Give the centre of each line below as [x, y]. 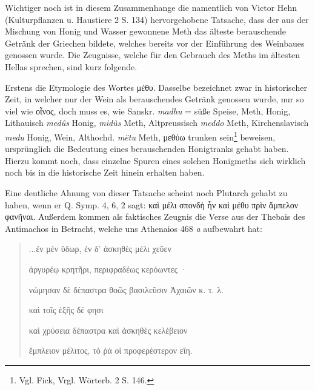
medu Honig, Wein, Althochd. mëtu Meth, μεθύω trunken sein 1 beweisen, [140, 136]
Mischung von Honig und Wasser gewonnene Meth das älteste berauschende [146, 31]
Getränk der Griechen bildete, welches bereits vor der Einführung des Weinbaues [155, 43]
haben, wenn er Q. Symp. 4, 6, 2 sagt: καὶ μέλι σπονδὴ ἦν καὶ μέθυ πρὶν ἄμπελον [152, 204]
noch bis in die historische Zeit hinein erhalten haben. [105, 172]
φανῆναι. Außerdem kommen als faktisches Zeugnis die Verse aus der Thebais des [155, 216]
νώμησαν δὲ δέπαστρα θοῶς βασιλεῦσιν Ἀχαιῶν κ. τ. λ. [126, 289]
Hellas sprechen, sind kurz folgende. [71, 66]
